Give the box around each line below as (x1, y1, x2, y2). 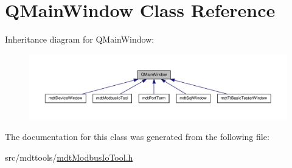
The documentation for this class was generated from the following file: (5, 130, 269, 142)
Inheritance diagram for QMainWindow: (5, 33, 155, 46)
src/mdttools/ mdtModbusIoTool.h (5, 150, 133, 163)
